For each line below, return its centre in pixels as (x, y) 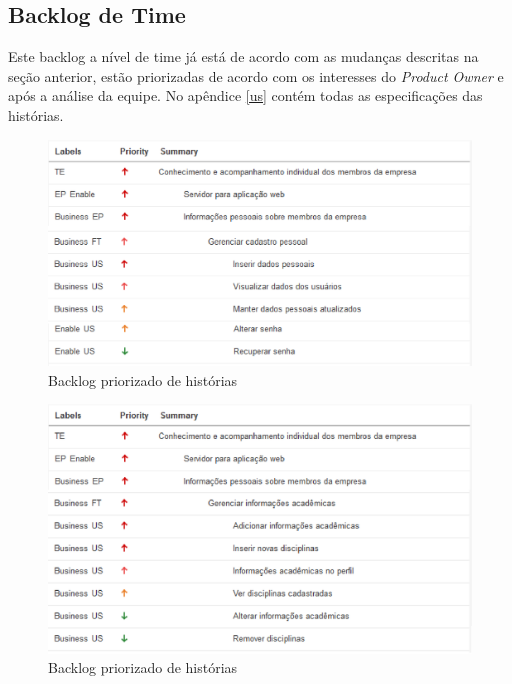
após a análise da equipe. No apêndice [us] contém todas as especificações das (245, 95)
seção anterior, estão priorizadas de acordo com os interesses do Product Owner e (256, 75)
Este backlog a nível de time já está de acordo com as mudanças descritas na (243, 56)
